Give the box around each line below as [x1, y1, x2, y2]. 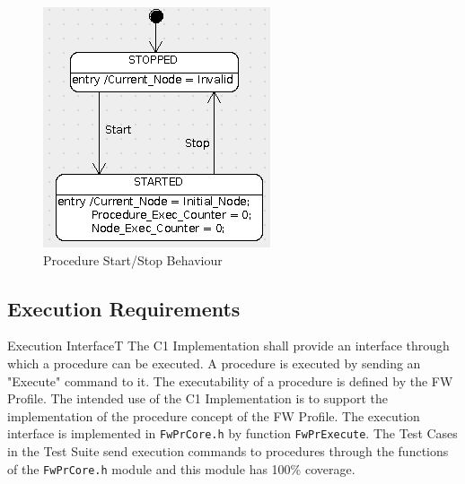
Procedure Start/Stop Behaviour [43, 250, 223, 269]
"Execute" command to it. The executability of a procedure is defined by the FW [7, 371, 453, 390]
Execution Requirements [7, 294, 241, 322]
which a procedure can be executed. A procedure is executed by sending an [7, 353, 421, 372]
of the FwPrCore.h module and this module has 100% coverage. [7, 459, 355, 478]
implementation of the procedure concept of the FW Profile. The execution [7, 406, 420, 425]
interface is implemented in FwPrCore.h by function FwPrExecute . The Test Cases [7, 424, 458, 443]
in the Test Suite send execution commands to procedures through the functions [7, 442, 449, 461]
